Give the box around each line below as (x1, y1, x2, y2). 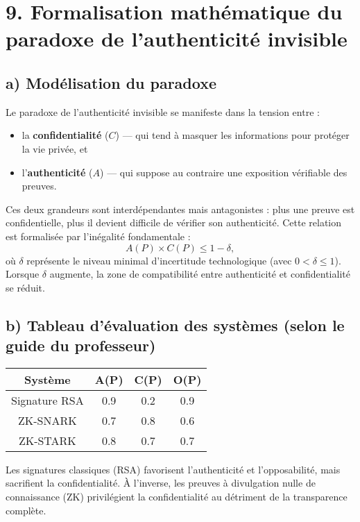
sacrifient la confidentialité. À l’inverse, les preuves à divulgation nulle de (6, 475, 316, 490)
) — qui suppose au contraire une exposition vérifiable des (100, 165, 348, 179)
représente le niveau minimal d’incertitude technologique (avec (26, 253, 292, 267)
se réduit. (6, 280, 45, 294)
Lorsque (6, 267, 40, 281)
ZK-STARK (18, 432, 76, 448)
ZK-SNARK (18, 412, 77, 428)
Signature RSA (11, 391, 84, 408)
